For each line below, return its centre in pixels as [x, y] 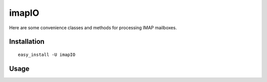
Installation [27, 42]
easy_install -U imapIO [47, 55]
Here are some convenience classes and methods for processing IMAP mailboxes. [93, 28]
